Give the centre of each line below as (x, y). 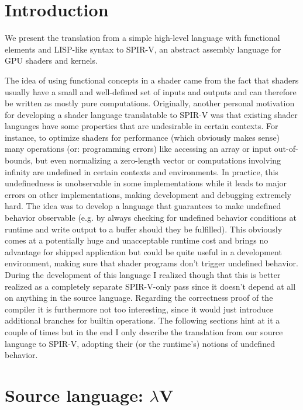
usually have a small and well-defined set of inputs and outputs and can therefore (151, 91)
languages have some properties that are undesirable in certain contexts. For (142, 126)
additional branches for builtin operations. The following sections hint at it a (142, 320)
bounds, (19, 160)
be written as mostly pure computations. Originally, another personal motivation (150, 103)
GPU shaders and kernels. (51, 60)
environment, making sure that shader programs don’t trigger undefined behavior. (151, 263)
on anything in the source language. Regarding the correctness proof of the (139, 298)
